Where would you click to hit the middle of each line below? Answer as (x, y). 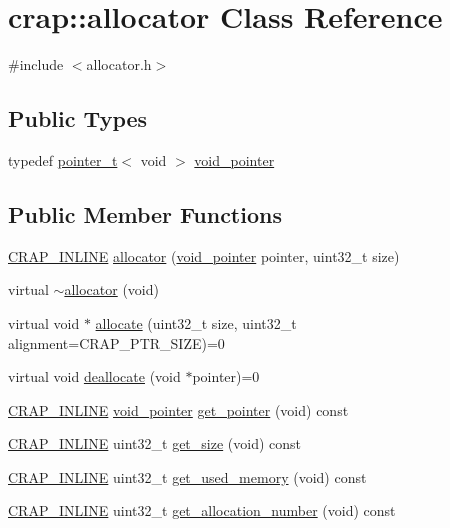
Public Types (78, 118)
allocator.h (119, 64)
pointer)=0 (226, 376)
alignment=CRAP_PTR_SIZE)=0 (116, 342)
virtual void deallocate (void (94, 376)
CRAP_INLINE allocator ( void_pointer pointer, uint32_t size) (204, 255)
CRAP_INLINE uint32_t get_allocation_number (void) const (202, 510)
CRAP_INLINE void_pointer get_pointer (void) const (178, 409)
